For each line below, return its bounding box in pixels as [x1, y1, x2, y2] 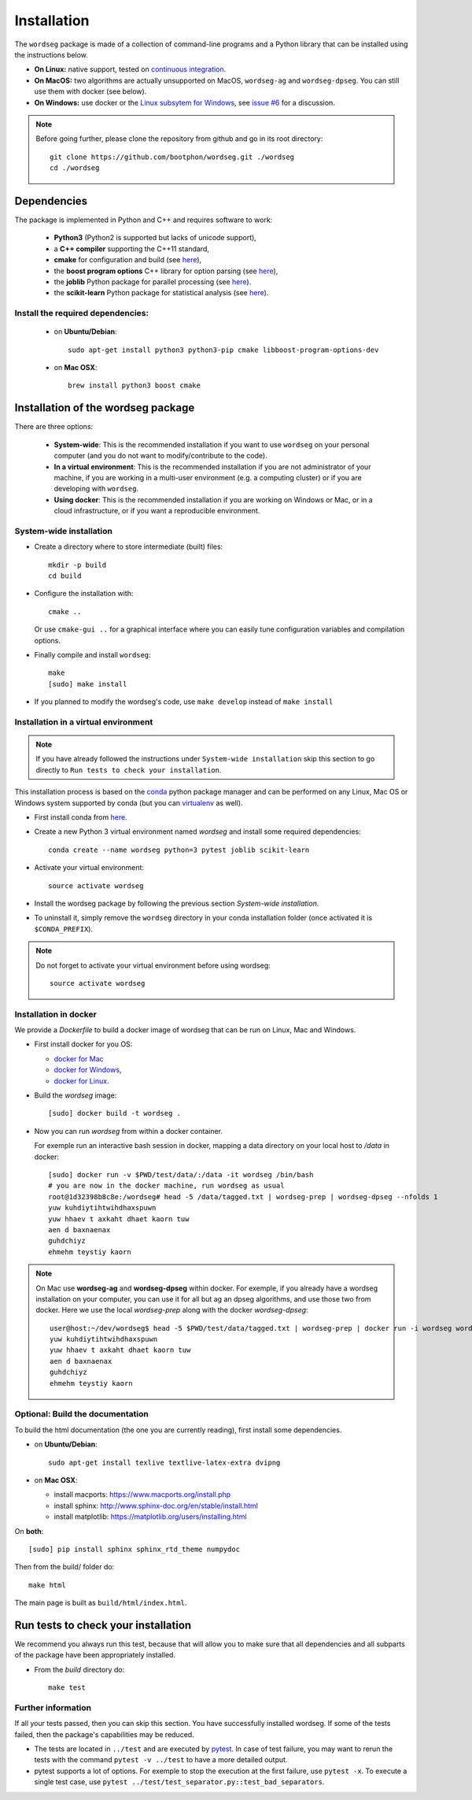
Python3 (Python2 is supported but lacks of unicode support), [53, 233, 257, 243]
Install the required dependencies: [14, 308, 149, 319]
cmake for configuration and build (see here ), [53, 255, 202, 265]
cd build [48, 572, 82, 580]
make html [28, 1580, 66, 1590]
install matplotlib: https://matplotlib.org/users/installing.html [53, 1512, 247, 1521]
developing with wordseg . [53, 484, 139, 494]
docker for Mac [53, 1054, 104, 1063]
